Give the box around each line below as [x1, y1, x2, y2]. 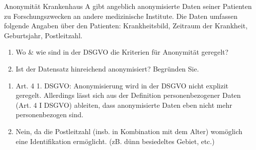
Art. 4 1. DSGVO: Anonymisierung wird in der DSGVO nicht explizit [15, 80, 229, 90]
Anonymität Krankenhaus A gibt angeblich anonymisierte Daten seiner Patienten [4, 1, 252, 11]
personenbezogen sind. [15, 109, 84, 120]
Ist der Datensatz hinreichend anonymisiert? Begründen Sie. [15, 63, 199, 74]
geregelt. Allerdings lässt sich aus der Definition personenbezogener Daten [15, 90, 241, 100]
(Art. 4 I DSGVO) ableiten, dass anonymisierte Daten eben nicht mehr [15, 99, 233, 110]
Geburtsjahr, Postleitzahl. [4, 30, 83, 40]
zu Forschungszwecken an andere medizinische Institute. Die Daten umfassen [4, 10, 238, 21]
